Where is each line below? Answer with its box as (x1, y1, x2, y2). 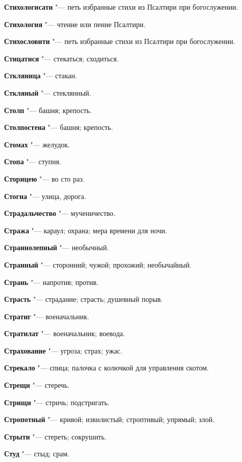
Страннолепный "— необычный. (4, 242, 109, 253)
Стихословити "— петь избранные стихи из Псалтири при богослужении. (4, 36, 235, 47)
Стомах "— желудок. (4, 139, 70, 149)
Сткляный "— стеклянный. (4, 87, 91, 98)
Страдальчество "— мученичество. (4, 208, 116, 218)
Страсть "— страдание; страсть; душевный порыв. (4, 294, 163, 304)
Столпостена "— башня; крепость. (4, 122, 113, 133)
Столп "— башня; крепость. (4, 104, 92, 115)
